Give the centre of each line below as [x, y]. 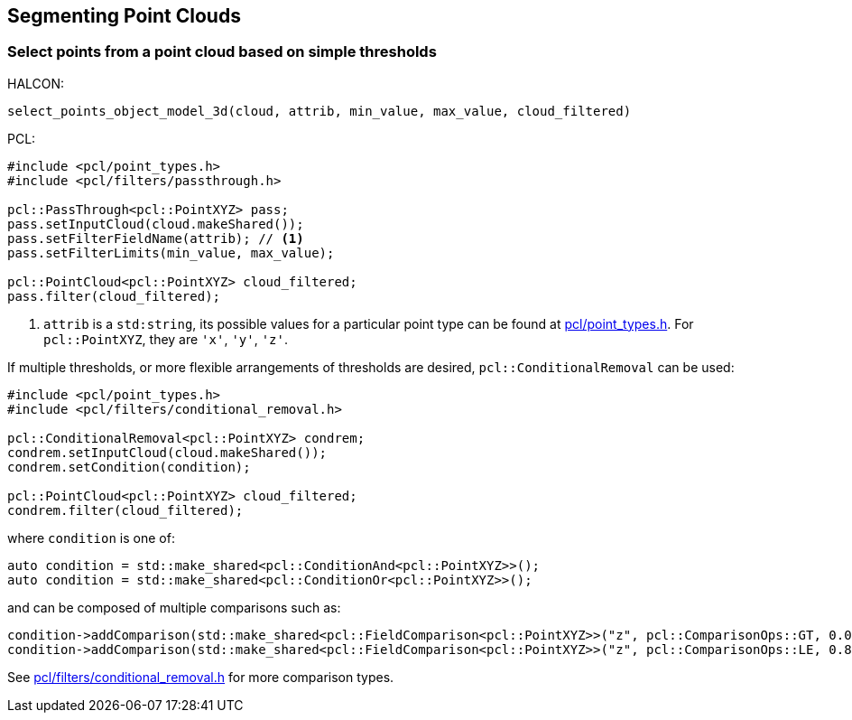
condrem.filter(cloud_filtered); [125, 510]
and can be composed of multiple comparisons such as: [174, 607]
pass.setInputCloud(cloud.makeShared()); [156, 224]
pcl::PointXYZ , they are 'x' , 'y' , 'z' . [166, 339]
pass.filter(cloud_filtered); [114, 296]
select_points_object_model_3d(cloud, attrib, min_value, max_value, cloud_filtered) [319, 111]
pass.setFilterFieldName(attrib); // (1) [156, 238]
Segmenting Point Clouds [124, 16]
